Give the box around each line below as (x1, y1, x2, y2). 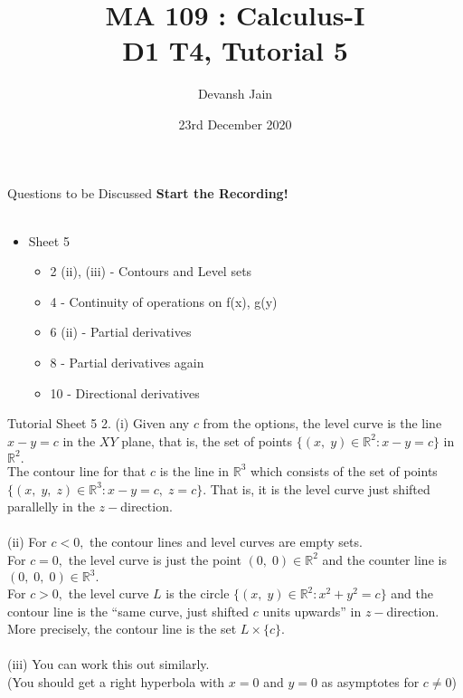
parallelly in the (7, 497, 95, 516)
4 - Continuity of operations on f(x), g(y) (50, 292, 278, 311)
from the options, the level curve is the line (203, 414, 442, 433)
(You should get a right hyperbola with (7, 672, 225, 691)
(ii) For (7, 532, 47, 551)
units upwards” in (262, 601, 362, 620)
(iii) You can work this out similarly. (7, 655, 210, 674)
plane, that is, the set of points (121, 431, 293, 450)
